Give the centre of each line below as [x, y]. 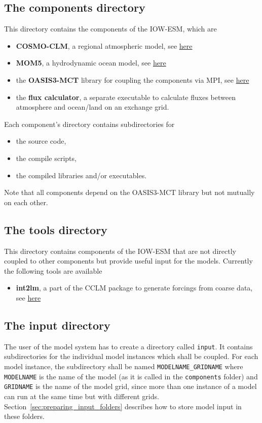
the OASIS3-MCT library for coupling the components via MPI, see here [133, 79]
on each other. [26, 202]
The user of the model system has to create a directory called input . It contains [128, 346]
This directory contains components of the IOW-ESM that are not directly [120, 251]
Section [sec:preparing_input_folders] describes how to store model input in [123, 406]
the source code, [41, 141]
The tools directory [56, 229]
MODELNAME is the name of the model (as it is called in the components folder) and [131, 376]
